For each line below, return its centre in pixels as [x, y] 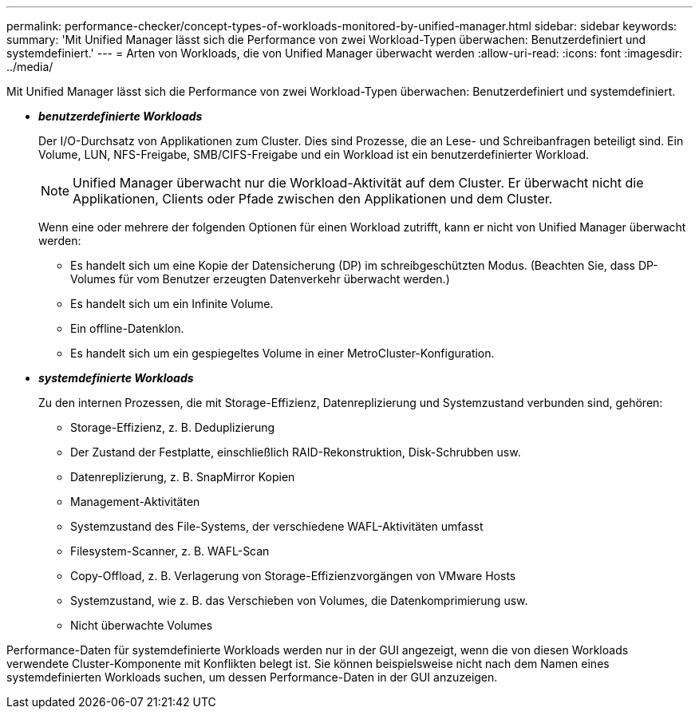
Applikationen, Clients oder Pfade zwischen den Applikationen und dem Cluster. [313, 199]
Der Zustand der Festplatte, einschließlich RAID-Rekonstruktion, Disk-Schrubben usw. [296, 452]
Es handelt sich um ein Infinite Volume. [172, 304]
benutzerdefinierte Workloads [120, 116]
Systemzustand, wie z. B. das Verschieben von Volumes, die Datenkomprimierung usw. [299, 600]
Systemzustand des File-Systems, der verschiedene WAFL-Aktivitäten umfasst [277, 526]
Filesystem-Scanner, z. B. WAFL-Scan [170, 551]
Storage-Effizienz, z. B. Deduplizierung [173, 427]
